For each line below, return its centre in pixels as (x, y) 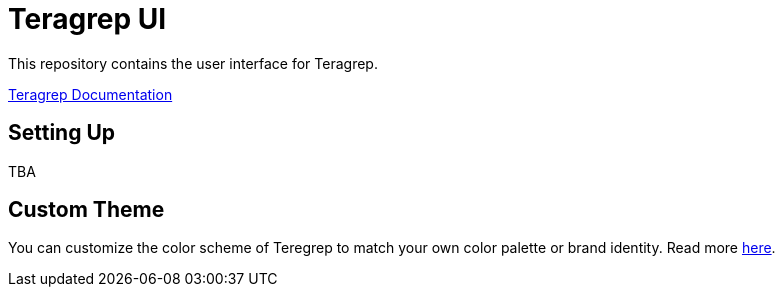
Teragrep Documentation (90, 94)
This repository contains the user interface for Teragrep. (193, 63)
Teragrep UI (87, 19)
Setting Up (62, 133)
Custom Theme (86, 210)
